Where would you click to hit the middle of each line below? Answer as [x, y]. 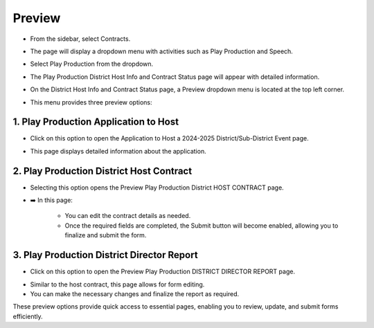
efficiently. [28, 316]
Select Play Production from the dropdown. [92, 64]
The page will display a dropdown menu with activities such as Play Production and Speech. [162, 51]
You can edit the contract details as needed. [128, 216]
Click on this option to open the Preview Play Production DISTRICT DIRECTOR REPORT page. [163, 272]
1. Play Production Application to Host [96, 122]
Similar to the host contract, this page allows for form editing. [117, 284]
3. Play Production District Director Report [105, 255]
